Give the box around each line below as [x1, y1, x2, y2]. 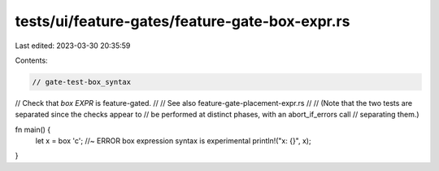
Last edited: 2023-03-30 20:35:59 [15, 41, 131, 50]
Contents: [15, 55, 48, 65]
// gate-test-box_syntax [32, 77, 132, 86]
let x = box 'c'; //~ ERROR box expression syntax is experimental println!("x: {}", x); [35, 136, 312, 146]
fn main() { [15, 125, 51, 134]
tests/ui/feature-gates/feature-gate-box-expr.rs [15, 12, 350, 30]
